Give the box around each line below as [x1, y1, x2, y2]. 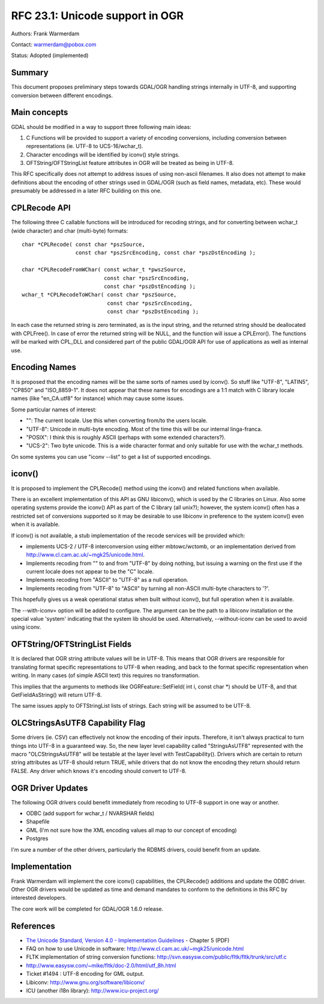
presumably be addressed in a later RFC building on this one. [11, 187, 162, 194]
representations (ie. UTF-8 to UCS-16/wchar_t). [26, 143, 143, 150]
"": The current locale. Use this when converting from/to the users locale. [26, 417, 208, 424]
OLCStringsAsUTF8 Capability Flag [11, 718, 146, 728]
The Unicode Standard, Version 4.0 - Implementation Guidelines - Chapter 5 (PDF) [26, 936, 230, 944]
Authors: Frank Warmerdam [11, 30, 80, 37]
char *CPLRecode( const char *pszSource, [22, 241, 145, 248]
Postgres [26, 835, 49, 842]
